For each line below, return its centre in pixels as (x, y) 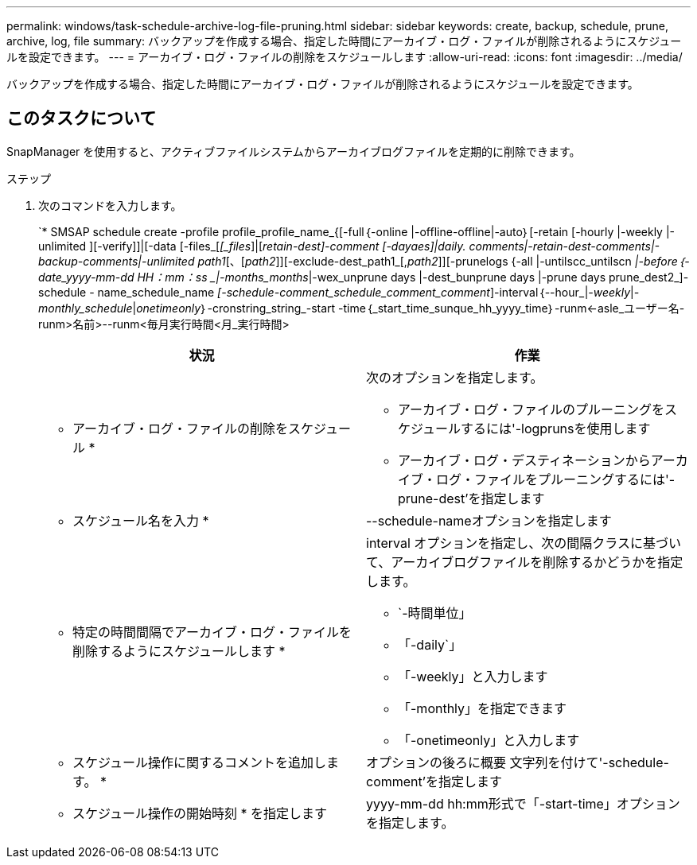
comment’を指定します (434, 781)
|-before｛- (662, 261)
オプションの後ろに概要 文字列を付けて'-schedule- (518, 762)
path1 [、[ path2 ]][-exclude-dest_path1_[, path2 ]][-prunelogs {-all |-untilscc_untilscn (415, 261)
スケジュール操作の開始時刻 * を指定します (200, 813)
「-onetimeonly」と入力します (489, 740)
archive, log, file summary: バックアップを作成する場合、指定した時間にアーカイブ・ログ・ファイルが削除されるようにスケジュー (344, 41)
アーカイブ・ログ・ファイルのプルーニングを (532, 409)
